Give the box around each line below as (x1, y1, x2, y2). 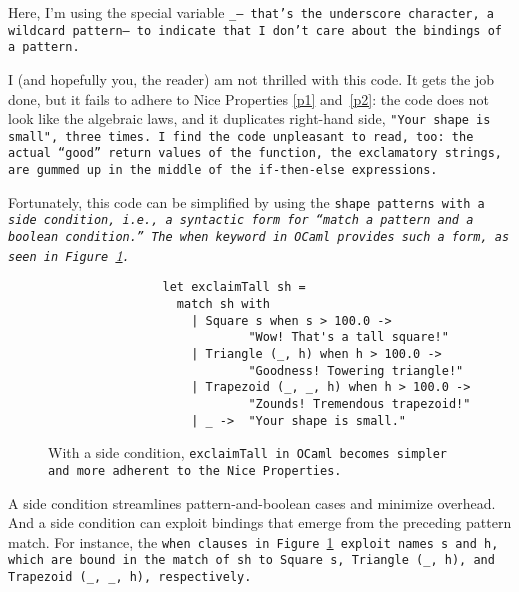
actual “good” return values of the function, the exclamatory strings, (8, 146, 502, 161)
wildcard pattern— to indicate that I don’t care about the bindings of (8, 23, 502, 38)
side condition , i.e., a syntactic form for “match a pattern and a (8, 213, 474, 228)
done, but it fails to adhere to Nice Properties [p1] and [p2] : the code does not (8, 88, 489, 109)
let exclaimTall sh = (162, 280, 306, 295)
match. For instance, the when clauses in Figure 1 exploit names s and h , (8, 531, 499, 552)
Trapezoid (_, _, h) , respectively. (8, 570, 252, 585)
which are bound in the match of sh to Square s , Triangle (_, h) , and (8, 553, 495, 568)
